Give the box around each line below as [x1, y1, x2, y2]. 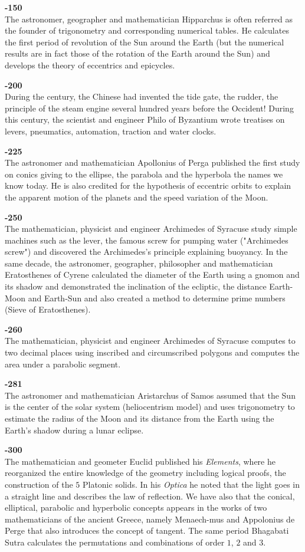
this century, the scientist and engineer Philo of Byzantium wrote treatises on [5, 113, 285, 126]
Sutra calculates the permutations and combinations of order [5, 535, 225, 548]
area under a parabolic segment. [5, 357, 121, 370]
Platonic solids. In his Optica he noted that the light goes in [82, 478, 300, 490]
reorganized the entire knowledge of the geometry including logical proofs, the [5, 466, 286, 479]
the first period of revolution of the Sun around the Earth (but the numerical [5, 35, 284, 48]
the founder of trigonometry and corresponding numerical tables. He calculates [5, 24, 289, 37]
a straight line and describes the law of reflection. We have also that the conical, [5, 489, 295, 502]
